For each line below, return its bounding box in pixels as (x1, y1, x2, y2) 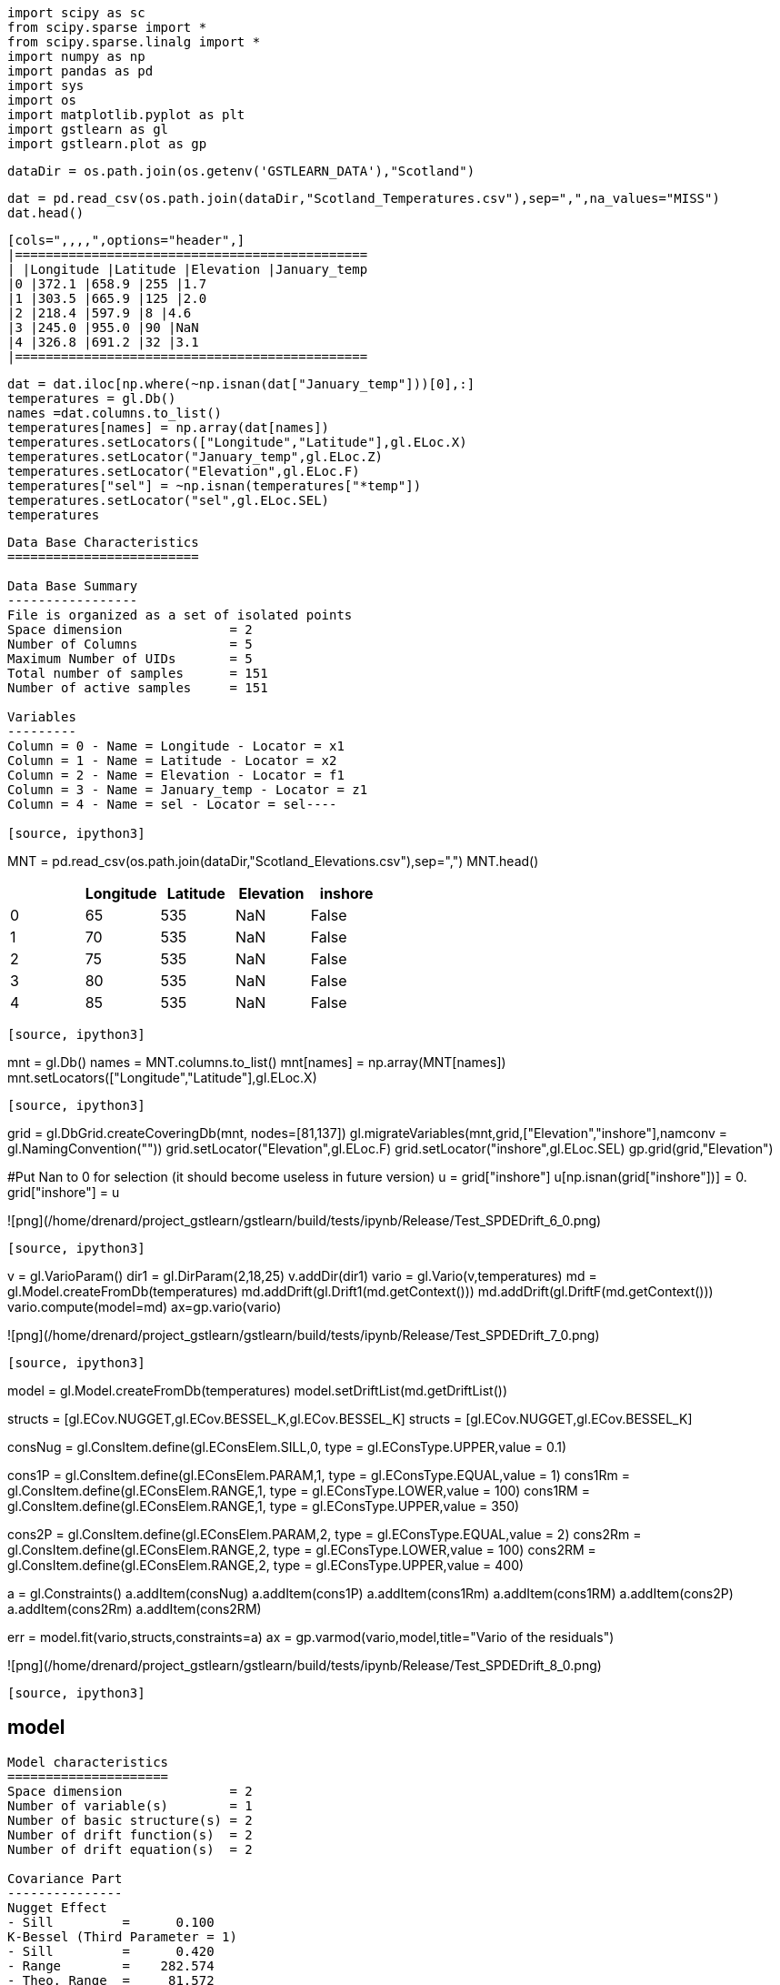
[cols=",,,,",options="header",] (7, 233, 245, 247)
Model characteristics (7, 1754, 169, 1769)
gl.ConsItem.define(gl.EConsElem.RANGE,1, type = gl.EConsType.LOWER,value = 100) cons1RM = (7, 1483, 590, 1498)
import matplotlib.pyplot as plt (7, 107, 245, 122)
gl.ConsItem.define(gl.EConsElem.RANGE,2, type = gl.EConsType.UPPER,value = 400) (7, 1557, 525, 1573)
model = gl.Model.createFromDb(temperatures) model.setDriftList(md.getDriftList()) (7, 1383, 507, 1398)
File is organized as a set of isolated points (7, 608, 353, 622)
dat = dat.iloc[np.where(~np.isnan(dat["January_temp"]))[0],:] (7, 377, 475, 391)
